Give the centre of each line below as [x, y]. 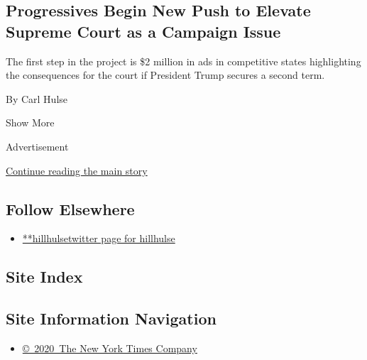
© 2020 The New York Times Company [110, 348]
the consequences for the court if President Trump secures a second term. [165, 75]
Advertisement [37, 146]
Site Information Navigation [111, 318]
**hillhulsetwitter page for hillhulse [99, 238]
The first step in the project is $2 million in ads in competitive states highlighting [183, 61]
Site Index [44, 277]
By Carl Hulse [37, 98]
